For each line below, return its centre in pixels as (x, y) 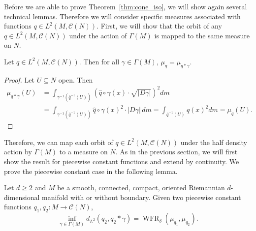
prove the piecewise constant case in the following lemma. (91, 171)
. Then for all (99, 61)
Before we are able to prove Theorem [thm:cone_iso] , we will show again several (126, 6)
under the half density (214, 142)
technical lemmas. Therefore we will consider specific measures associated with (122, 16)
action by (18, 152)
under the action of (98, 35)
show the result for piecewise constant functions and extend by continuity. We (122, 161)
